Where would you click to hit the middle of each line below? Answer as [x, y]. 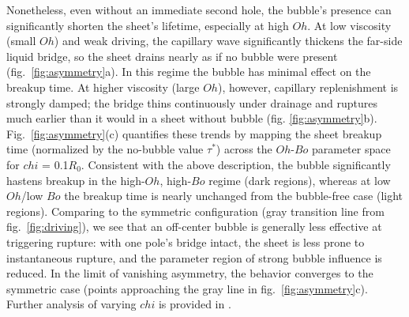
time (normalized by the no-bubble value [105, 149]
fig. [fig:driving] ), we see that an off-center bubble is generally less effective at [194, 226]
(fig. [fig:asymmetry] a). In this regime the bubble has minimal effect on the [189, 72]
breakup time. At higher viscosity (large [103, 87]
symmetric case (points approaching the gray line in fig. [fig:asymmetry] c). [187, 288]
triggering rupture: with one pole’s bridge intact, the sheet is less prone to [186, 242]
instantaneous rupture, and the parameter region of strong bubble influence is [194, 257]
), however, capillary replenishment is [308, 87]
